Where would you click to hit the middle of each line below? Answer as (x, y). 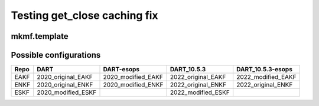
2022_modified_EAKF (266, 77)
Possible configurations (56, 55)
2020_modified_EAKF (133, 77)
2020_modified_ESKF (67, 92)
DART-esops (121, 69)
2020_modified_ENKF (133, 85)
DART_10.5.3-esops (264, 69)
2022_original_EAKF (198, 77)
